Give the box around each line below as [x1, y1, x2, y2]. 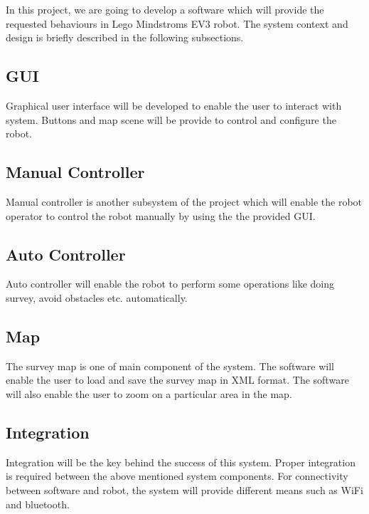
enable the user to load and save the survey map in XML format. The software [6, 372, 349, 387]
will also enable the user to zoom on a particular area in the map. [6, 386, 292, 401]
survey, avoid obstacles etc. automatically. [6, 290, 188, 305]
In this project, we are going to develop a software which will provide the [6, 2, 324, 16]
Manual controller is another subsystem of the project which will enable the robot [6, 194, 363, 209]
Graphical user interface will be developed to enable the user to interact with [6, 98, 342, 112]
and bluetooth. [6, 496, 70, 511]
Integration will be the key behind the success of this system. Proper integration [6, 454, 355, 469]
